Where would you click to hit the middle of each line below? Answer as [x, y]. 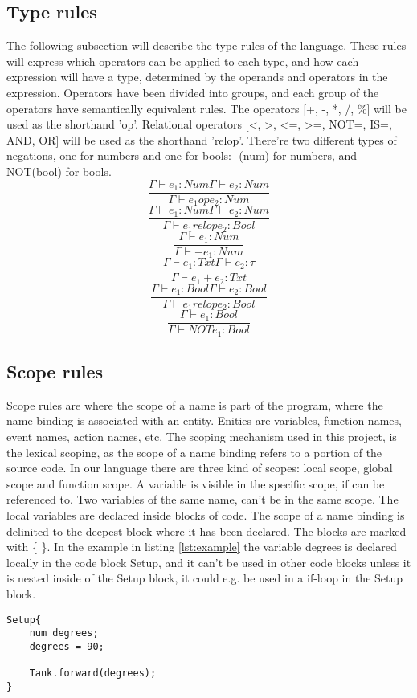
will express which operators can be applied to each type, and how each [183, 61]
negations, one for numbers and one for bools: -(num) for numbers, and [182, 155]
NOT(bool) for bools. [59, 171]
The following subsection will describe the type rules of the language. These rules [206, 45]
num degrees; [64, 633]
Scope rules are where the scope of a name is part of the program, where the [195, 404]
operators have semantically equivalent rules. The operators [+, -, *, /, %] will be [206, 108]
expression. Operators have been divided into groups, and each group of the [193, 92]
